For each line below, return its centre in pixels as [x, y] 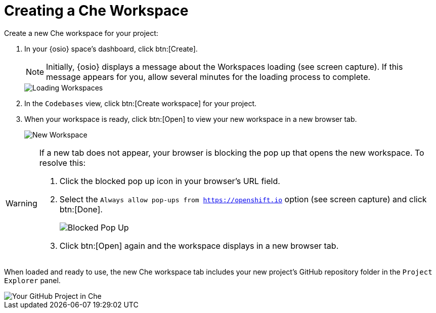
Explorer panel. [32, 280]
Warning [21, 203]
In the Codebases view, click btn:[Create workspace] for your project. [141, 103]
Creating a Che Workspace [96, 11]
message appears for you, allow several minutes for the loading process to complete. [208, 77]
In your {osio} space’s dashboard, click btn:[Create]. [111, 49]
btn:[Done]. [81, 209]
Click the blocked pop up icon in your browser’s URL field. [170, 181]
